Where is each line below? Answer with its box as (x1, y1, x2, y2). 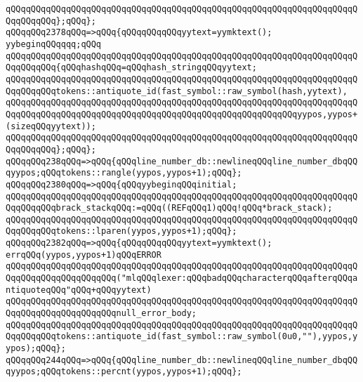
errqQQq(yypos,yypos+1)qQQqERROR (6, 249, 161, 260)
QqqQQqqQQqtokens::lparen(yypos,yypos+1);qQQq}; (6, 226, 237, 237)
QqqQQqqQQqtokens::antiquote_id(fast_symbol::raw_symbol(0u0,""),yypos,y (6, 331, 358, 342)
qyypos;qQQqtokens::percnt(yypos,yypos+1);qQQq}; (6, 367, 242, 377)
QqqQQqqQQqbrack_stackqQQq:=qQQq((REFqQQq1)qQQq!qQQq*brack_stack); (6, 203, 333, 213)
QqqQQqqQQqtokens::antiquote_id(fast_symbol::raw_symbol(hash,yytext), (6, 86, 348, 96)
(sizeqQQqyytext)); (6, 121, 96, 131)
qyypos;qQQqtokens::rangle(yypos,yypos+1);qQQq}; (6, 168, 242, 178)
